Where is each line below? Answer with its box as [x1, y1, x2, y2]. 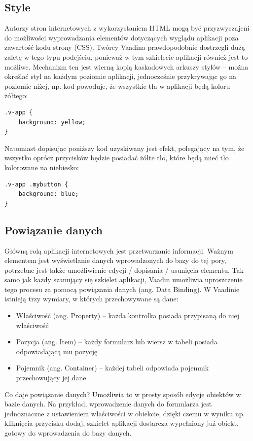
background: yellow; [18, 118, 86, 126]
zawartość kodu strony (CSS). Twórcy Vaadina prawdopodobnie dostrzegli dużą [4, 42, 245, 52]
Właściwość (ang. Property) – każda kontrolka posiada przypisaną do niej [16, 310, 240, 321]
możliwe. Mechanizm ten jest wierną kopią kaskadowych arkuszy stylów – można [4, 61, 249, 72]
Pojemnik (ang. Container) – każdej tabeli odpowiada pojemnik [16, 363, 209, 373]
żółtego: [4, 90, 28, 101]
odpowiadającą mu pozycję [16, 346, 98, 356]
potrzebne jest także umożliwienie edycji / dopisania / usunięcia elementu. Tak [4, 264, 244, 275]
